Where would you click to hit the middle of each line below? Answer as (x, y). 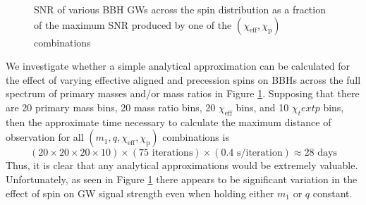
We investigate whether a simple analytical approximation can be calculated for (178, 66)
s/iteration (260, 153)
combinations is (196, 137)
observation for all (45, 137)
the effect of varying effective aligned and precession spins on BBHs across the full (183, 79)
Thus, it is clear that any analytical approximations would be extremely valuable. (182, 165)
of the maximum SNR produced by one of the (133, 24)
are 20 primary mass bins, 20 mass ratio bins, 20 (111, 107)
